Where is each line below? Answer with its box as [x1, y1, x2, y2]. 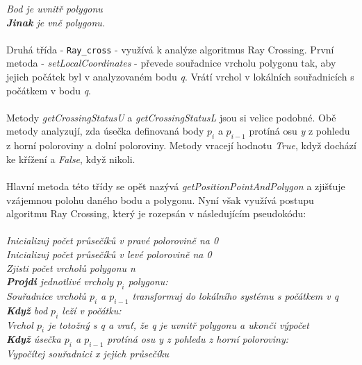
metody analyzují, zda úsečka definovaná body [6, 124, 204, 138]
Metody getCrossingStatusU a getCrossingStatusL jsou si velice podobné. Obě [6, 110, 336, 124]
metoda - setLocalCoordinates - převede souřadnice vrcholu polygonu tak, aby [6, 56, 336, 70]
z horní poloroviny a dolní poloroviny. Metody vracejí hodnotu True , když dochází [6, 138, 356, 153]
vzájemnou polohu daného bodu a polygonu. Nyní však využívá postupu [6, 192, 314, 207]
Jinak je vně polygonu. [6, 15, 106, 29]
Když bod [6, 303, 48, 317]
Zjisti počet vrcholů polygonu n [6, 260, 135, 275]
